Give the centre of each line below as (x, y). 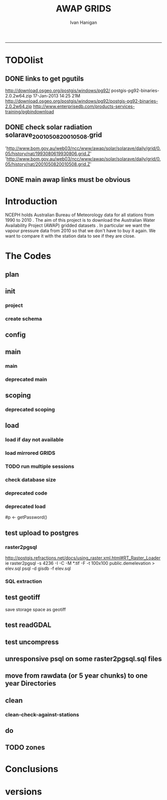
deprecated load (25, 506)
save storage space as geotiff (36, 609)
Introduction (31, 201)
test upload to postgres (42, 533)
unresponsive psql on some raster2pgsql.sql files (83, 659)
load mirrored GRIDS (30, 453)
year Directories (31, 683)
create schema (24, 319)
